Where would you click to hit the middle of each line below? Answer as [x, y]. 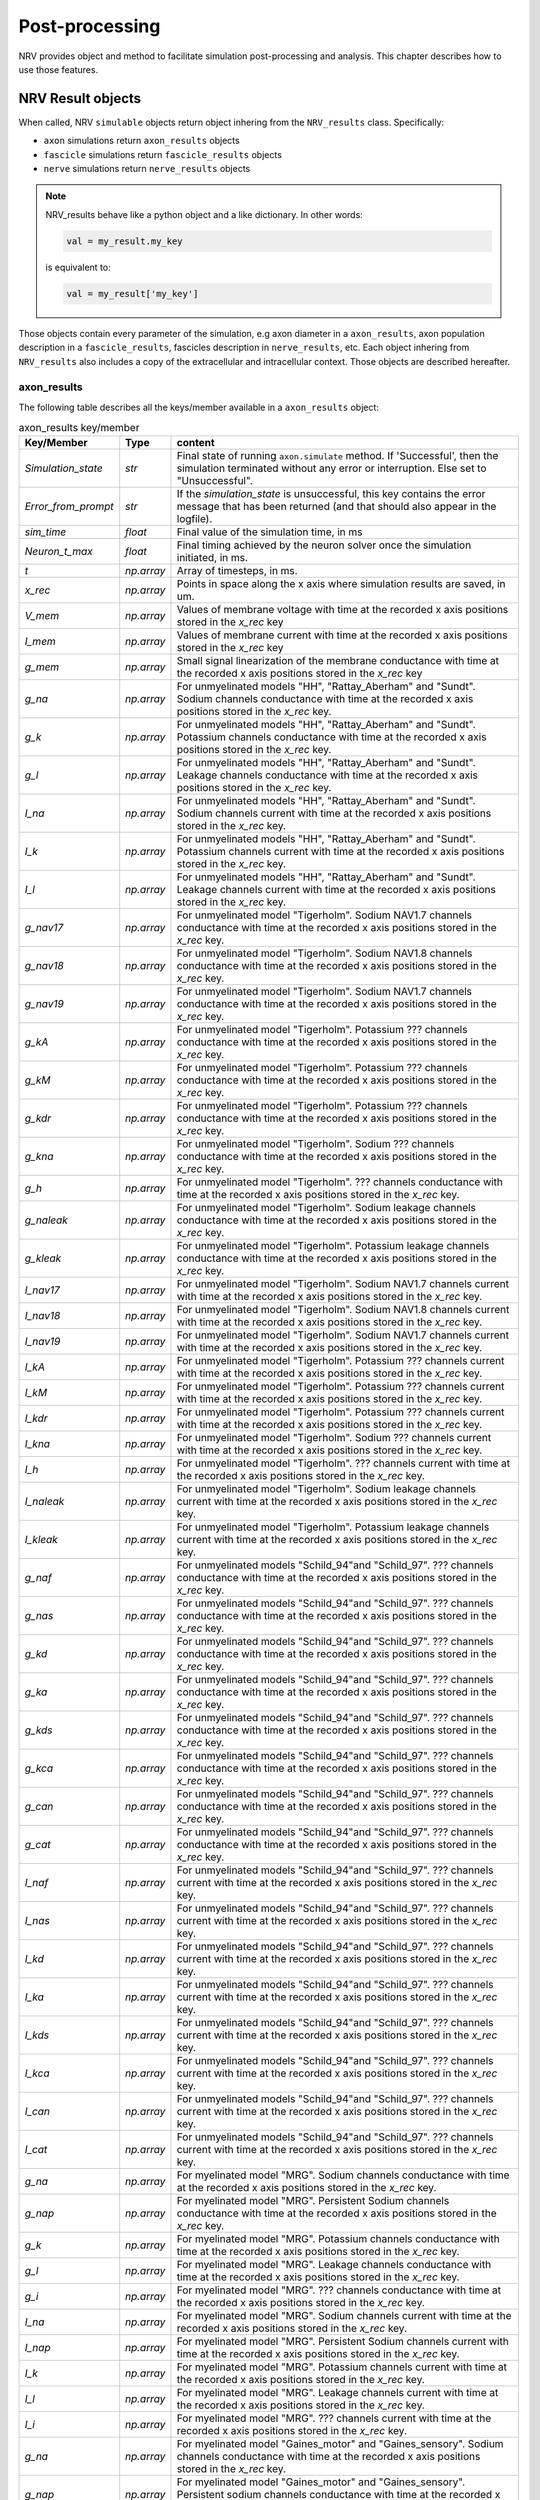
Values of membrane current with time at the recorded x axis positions [342, 635]
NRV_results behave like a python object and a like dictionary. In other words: [204, 214]
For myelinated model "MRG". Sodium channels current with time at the [344, 2316]
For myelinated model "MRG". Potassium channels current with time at [342, 2367]
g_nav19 [44, 1004]
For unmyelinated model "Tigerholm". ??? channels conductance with [340, 1182]
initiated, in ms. [212, 558]
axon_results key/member [79, 428]
